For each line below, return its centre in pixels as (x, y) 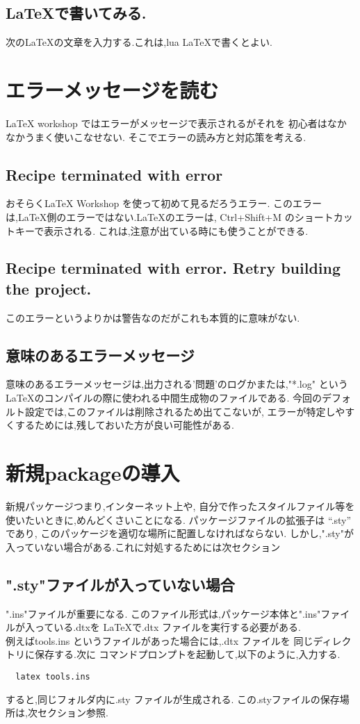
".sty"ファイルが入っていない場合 (120, 584)
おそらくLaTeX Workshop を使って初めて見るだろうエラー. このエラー (164, 203)
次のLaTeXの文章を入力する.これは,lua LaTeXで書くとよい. (139, 42)
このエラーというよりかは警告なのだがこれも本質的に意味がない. (153, 317)
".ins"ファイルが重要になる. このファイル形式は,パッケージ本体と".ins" (163, 613)
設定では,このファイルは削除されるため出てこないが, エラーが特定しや (185, 411)
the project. (49, 288)
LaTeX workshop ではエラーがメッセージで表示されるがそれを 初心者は (166, 123)
